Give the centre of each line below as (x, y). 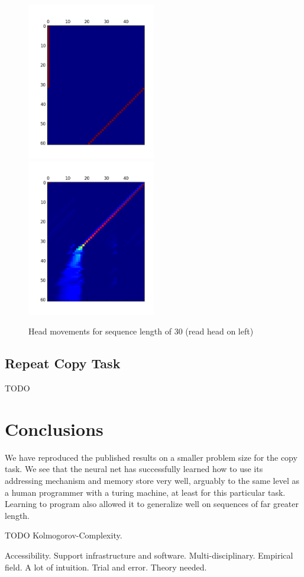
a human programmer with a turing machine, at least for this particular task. (145, 492)
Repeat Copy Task (63, 363)
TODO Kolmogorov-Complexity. (64, 535)
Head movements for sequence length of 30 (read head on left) (141, 331)
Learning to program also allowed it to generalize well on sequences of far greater (152, 504)
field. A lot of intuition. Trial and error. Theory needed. (106, 567)
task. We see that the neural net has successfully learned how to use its (134, 469)
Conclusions (54, 428)
